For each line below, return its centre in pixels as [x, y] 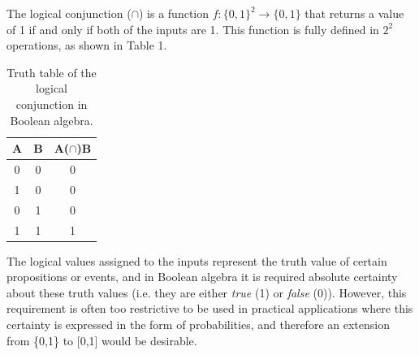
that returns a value [354, 13]
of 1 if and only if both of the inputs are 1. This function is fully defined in [193, 29]
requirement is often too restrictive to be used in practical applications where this [210, 308]
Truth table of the [52, 72]
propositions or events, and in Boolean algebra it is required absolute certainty [202, 277]
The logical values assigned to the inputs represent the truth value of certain [197, 260]
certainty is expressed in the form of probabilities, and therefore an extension [198, 324]
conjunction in [52, 104]
